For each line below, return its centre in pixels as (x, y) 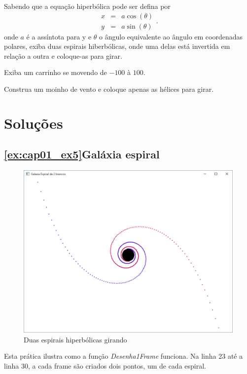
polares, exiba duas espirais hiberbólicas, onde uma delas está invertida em (117, 46)
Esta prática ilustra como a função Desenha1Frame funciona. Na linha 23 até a (123, 356)
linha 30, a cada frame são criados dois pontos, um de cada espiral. (105, 366)
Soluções (34, 123)
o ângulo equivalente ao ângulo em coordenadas (171, 36)
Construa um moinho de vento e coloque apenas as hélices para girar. (109, 89)
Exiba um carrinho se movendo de (55, 72)
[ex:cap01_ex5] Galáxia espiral (82, 154)
